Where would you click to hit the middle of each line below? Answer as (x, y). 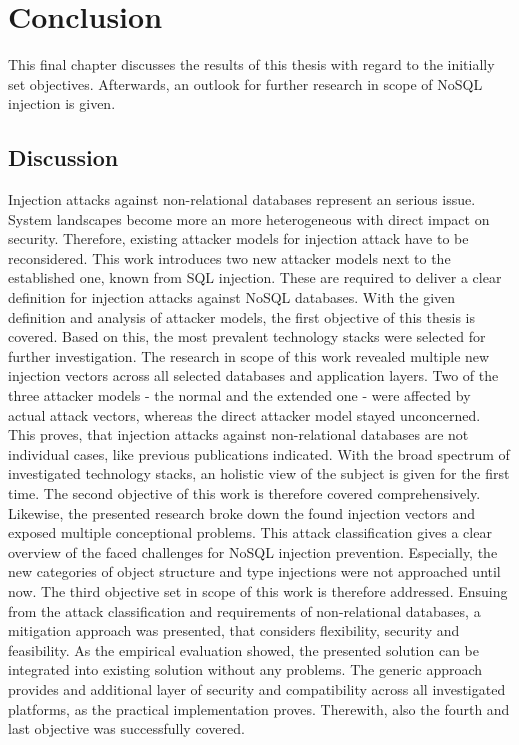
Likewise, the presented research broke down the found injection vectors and (241, 512)
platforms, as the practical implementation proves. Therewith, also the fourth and (259, 708)
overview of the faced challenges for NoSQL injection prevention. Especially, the (253, 551)
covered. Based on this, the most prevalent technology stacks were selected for (247, 336)
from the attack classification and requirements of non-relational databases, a (244, 610)
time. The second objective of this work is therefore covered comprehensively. (244, 493)
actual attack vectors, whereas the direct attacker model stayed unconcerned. (244, 414)
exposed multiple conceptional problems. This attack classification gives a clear (250, 532)
